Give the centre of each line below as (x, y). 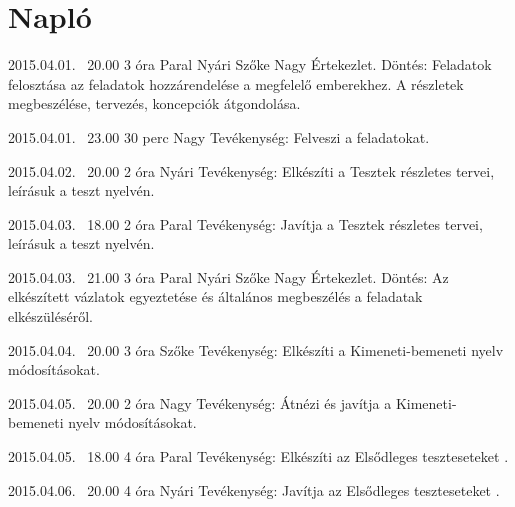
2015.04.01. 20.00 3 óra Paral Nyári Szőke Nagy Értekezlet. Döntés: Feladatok (250, 64)
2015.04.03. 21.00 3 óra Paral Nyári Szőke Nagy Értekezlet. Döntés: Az (228, 276)
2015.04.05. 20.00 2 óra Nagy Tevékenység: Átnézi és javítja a (200, 402)
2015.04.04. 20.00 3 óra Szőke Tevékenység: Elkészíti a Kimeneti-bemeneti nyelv (256, 349)
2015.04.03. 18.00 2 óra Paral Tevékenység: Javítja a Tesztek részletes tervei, (245, 223)
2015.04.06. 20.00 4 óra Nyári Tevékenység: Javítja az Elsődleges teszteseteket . (254, 489)
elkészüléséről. (50, 316)
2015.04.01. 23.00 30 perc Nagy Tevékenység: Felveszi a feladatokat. (219, 136)
